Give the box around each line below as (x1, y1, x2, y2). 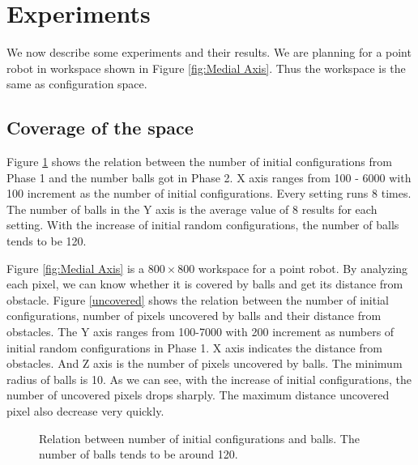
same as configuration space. (6, 75, 147, 92)
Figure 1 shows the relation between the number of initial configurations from (6, 153, 392, 170)
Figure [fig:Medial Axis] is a (6, 259, 144, 276)
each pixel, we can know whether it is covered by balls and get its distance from (6, 275, 403, 292)
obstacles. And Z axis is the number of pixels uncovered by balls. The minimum (6, 355, 403, 372)
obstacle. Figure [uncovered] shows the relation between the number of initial (6, 291, 389, 308)
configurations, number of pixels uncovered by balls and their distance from (6, 307, 382, 324)
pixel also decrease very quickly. (6, 403, 164, 420)
